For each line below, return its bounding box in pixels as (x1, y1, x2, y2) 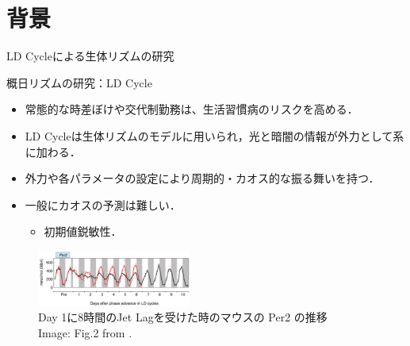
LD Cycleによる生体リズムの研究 (6, 48, 174, 64)
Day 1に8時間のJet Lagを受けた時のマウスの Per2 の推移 (38, 309, 328, 325)
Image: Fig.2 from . (38, 324, 132, 340)
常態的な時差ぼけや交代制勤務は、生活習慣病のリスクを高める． (25, 101, 358, 117)
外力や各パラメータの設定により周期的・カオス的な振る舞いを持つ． (25, 170, 380, 186)
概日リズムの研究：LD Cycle (6, 74, 152, 90)
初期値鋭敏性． (44, 223, 122, 240)
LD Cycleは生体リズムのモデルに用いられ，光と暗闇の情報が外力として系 (25, 127, 404, 144)
